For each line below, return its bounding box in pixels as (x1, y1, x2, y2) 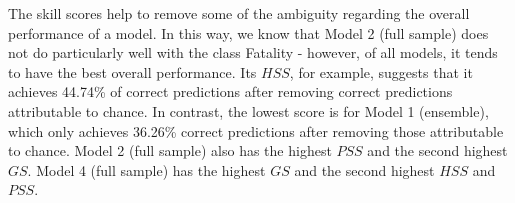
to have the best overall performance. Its (8, 61, 257, 82)
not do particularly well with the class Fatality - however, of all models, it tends (8, 42, 498, 63)
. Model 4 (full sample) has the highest (27, 159, 266, 180)
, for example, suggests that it (289, 61, 473, 82)
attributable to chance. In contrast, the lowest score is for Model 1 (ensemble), (8, 100, 489, 121)
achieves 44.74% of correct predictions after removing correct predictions (8, 81, 453, 102)
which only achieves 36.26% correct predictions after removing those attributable (8, 120, 504, 141)
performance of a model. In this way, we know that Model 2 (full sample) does (8, 22, 489, 43)
